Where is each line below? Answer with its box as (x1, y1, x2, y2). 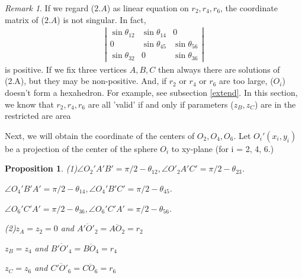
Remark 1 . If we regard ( (5, 2, 95, 14)
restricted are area (5, 109, 71, 122)
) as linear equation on (107, 2, 189, 14)
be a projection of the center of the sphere (5, 142, 158, 154)
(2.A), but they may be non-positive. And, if (5, 75, 167, 87)
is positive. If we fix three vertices (5, 63, 127, 75)
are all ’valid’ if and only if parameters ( (88, 98, 234, 110)
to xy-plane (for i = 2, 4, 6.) (171, 142, 274, 154)
